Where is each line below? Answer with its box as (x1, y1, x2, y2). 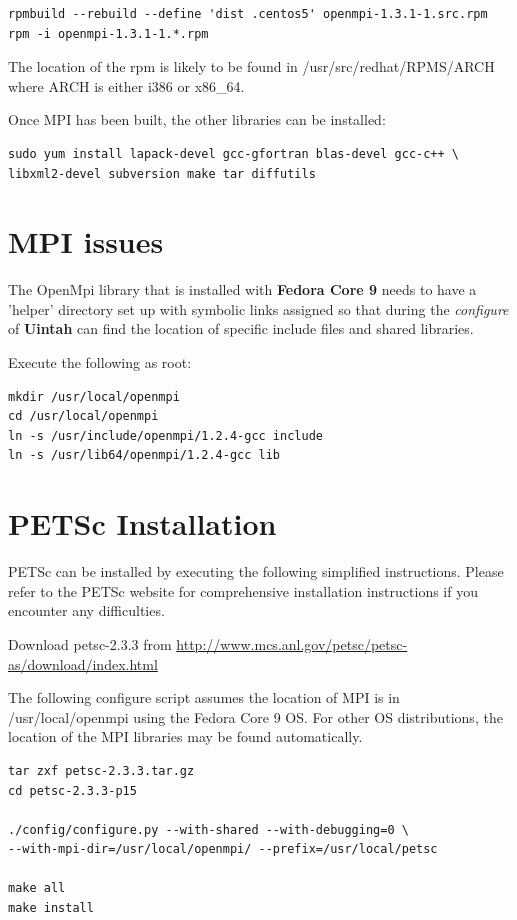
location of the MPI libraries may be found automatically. (8, 726, 363, 747)
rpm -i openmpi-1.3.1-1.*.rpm (8, 26, 209, 41)
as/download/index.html (8, 653, 158, 674)
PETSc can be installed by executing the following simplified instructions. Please (8, 561, 504, 582)
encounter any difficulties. (8, 600, 165, 621)
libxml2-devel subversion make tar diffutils (8, 166, 316, 181)
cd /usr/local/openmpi (8, 409, 159, 424)
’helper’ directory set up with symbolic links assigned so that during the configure (8, 298, 509, 319)
